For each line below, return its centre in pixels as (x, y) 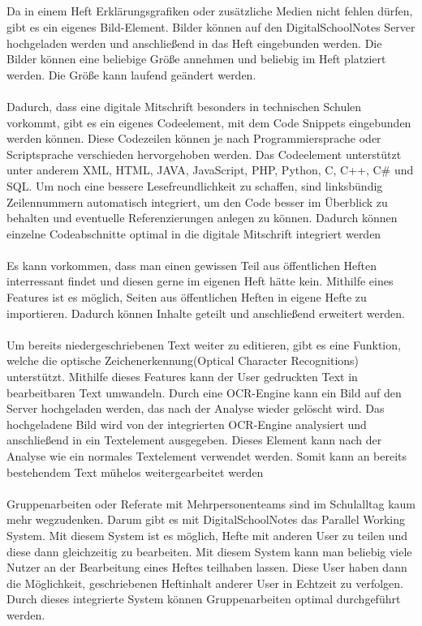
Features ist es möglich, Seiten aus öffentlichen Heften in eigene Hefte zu (187, 297)
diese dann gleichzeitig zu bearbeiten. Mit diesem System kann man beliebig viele (209, 551)
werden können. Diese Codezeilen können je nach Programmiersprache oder (194, 138)
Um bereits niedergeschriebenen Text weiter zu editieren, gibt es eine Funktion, (204, 344)
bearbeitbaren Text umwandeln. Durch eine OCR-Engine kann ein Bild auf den (204, 392)
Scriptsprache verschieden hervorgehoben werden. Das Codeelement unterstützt (204, 154)
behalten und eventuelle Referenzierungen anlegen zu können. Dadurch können (202, 218)
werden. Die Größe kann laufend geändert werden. (131, 74)
